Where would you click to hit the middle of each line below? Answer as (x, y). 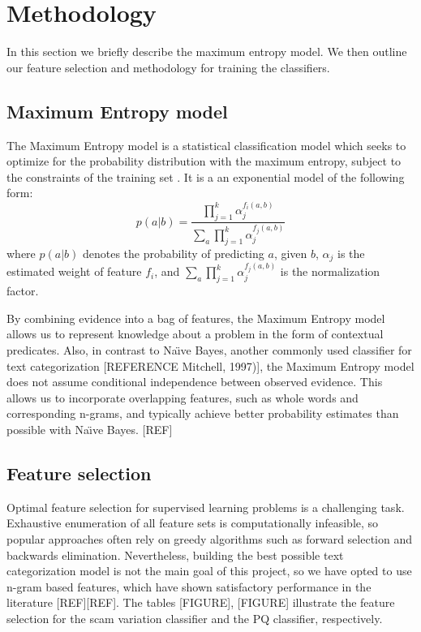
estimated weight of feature (74, 271)
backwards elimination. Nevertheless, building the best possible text (175, 555)
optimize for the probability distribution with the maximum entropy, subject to (204, 161)
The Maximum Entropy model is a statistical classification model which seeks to (206, 145)
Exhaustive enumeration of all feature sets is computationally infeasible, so (193, 523)
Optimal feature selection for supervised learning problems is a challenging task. (206, 507)
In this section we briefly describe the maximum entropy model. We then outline (207, 52)
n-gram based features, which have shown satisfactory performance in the (189, 586)
